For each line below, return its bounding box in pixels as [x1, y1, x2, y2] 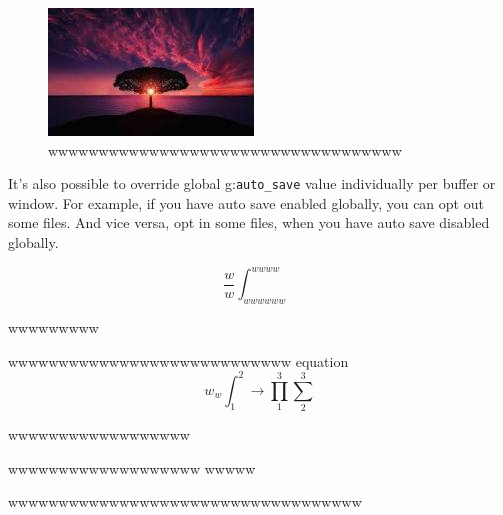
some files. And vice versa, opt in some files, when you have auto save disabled [8, 212, 490, 233]
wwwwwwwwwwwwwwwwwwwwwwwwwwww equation [8, 350, 349, 371]
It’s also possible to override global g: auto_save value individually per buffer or [8, 173, 496, 194]
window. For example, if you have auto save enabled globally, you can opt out [8, 192, 484, 213]
